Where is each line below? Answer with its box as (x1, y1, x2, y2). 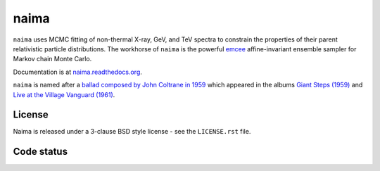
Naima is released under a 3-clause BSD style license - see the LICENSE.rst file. (13, 127, 251, 136)
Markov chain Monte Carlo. (13, 55, 92, 63)
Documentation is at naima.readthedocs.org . (13, 68, 142, 76)
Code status (13, 146, 68, 158)
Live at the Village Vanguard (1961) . (13, 90, 115, 99)
